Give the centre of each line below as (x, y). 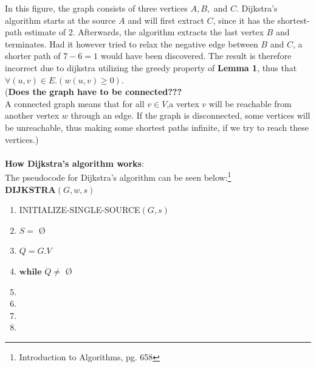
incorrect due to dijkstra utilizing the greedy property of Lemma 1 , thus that (151, 67)
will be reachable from (250, 103)
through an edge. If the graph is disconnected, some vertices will (191, 115)
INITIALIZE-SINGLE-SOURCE (80, 210)
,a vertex (183, 103)
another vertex (32, 115)
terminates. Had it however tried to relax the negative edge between (132, 44)
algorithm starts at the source (60, 20)
